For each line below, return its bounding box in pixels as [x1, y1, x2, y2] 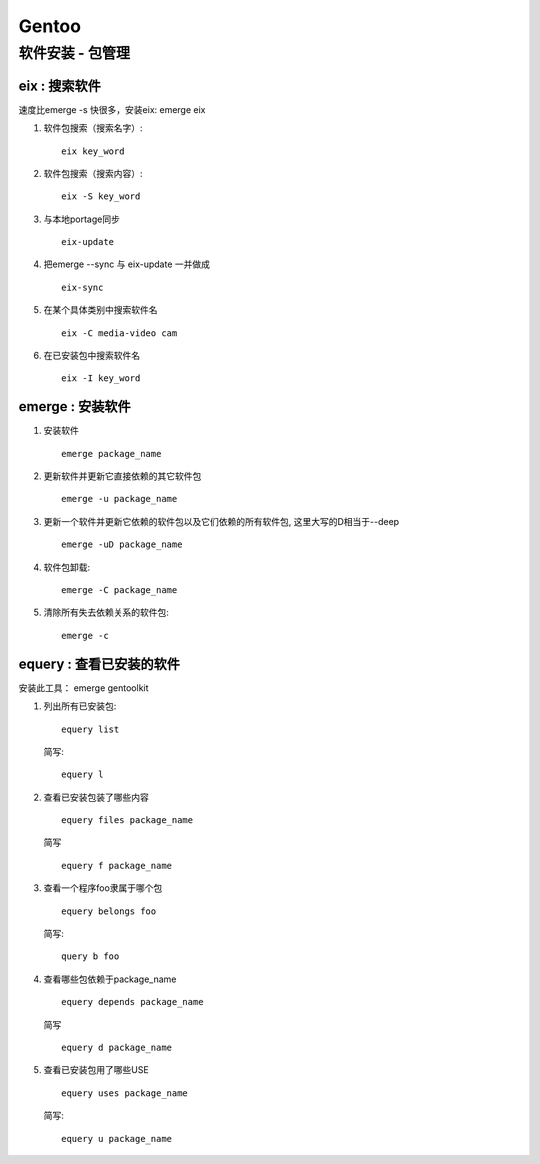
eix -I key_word [61, 373, 141, 384]
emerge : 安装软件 [18, 398, 131, 415]
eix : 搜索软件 [18, 77, 102, 94]
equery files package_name [61, 815, 194, 826]
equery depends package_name [61, 996, 204, 1008]
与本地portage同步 [43, 213, 120, 225]
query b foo [61, 951, 120, 962]
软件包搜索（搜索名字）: [43, 122, 144, 134]
